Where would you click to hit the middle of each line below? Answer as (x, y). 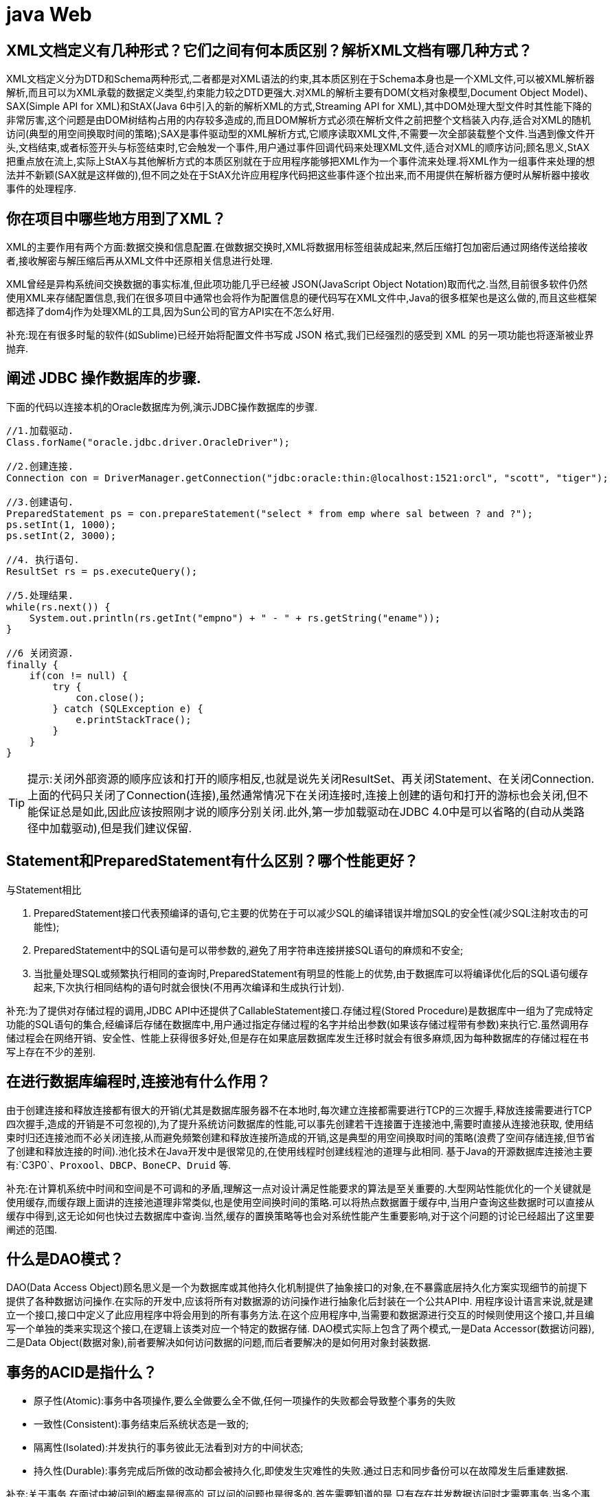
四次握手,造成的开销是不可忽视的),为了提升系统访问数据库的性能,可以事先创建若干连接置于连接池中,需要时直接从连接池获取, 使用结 (300, 1123)
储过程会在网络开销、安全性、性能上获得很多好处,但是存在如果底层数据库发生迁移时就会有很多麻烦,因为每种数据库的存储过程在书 (298, 1038)
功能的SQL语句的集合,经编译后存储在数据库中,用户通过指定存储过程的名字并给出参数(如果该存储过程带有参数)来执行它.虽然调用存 (297, 1024)
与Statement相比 (44, 889)
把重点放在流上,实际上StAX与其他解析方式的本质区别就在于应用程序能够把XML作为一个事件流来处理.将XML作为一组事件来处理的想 (301, 161)
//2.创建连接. (40, 466)
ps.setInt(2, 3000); (61, 535)
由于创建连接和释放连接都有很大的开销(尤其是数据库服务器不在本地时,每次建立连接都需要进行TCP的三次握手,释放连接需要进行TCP (299, 1110)
